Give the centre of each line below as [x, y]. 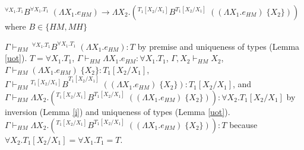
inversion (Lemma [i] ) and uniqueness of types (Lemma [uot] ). [118, 111]
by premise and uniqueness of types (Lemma [218, 46]
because [243, 124]
